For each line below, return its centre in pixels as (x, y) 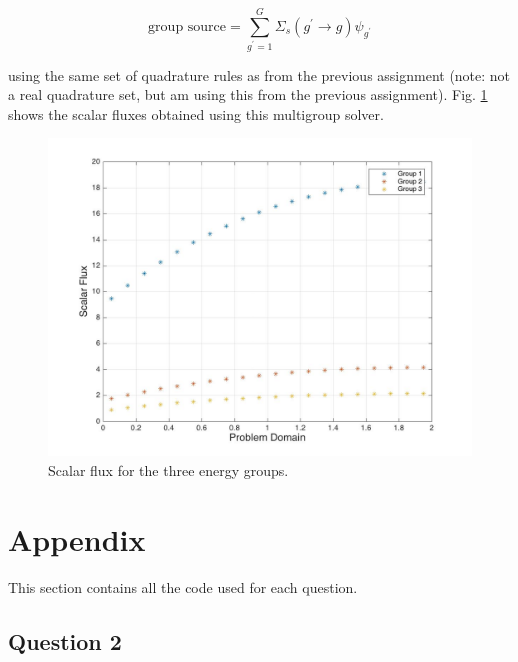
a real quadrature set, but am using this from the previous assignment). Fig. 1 (248, 94)
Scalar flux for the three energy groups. (168, 470)
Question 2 (65, 640)
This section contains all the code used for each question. (183, 586)
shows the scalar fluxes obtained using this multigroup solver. (196, 113)
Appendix (77, 538)
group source (187, 26)
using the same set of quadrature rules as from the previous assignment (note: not (259, 74)
